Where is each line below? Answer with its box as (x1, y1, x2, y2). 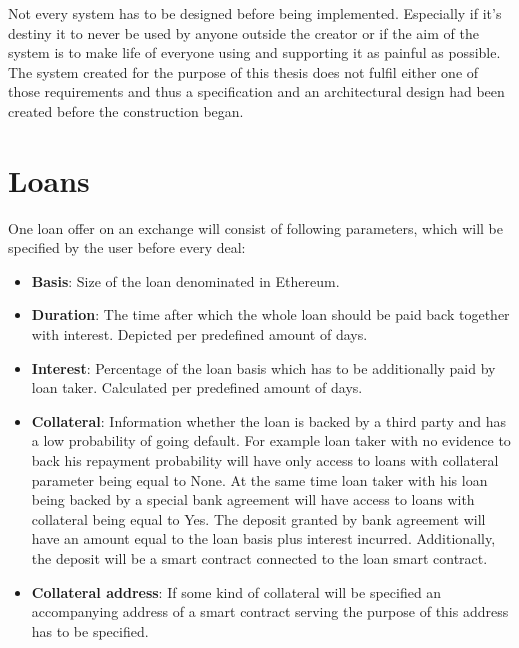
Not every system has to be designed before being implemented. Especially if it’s (8, 3, 502, 23)
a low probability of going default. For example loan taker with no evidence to (31, 430, 511, 451)
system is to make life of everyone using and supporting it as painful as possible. (8, 42, 501, 63)
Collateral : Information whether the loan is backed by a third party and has (31, 410, 506, 431)
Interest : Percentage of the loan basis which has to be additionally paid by (31, 357, 496, 378)
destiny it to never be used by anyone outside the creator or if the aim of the (8, 22, 479, 43)
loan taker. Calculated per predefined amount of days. (31, 377, 363, 398)
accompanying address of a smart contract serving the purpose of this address (31, 601, 509, 622)
